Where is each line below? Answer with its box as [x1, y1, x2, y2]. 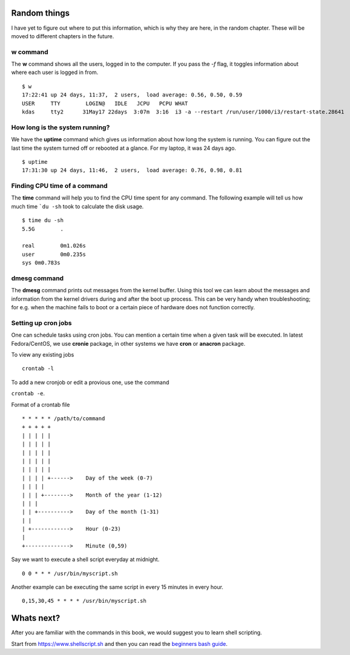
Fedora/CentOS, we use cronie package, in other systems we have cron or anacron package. [11, 340, 245, 347]
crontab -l [22, 365, 54, 372]
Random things [11, 8, 70, 18]
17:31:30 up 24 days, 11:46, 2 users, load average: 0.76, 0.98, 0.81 [22, 167, 242, 174]
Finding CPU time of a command [11, 182, 108, 190]
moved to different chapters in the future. [11, 32, 114, 39]
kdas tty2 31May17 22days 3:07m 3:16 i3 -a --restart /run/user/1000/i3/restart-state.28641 [22, 109, 345, 115]
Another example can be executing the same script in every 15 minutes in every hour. [11, 583, 223, 591]
